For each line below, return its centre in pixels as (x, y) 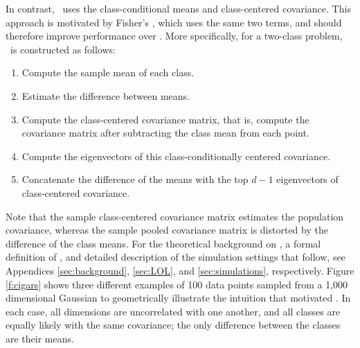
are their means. (40, 338)
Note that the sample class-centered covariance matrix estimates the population (175, 216)
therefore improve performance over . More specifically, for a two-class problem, (174, 36)
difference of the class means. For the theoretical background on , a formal (163, 243)
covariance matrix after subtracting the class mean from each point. (165, 133)
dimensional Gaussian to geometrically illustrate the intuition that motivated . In (178, 298)
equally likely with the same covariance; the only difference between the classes (173, 325)
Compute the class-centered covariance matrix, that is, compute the (165, 119)
